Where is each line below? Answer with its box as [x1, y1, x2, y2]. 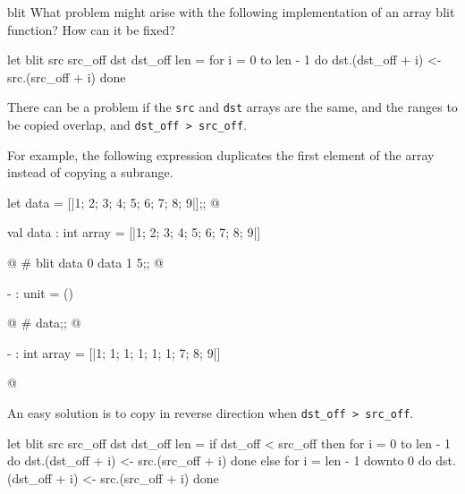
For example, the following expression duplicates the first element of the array [7, 145, 435, 164]
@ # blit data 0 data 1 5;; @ [7, 253, 164, 272]
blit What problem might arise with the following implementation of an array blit [7, 3, 455, 21]
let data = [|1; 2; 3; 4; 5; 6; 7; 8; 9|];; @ [7, 192, 220, 211]
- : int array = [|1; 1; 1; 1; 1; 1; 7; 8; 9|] [7, 343, 221, 362]
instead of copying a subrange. [7, 163, 173, 182]
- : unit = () [7, 283, 73, 302]
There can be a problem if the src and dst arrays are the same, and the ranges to [7, 98, 458, 116]
